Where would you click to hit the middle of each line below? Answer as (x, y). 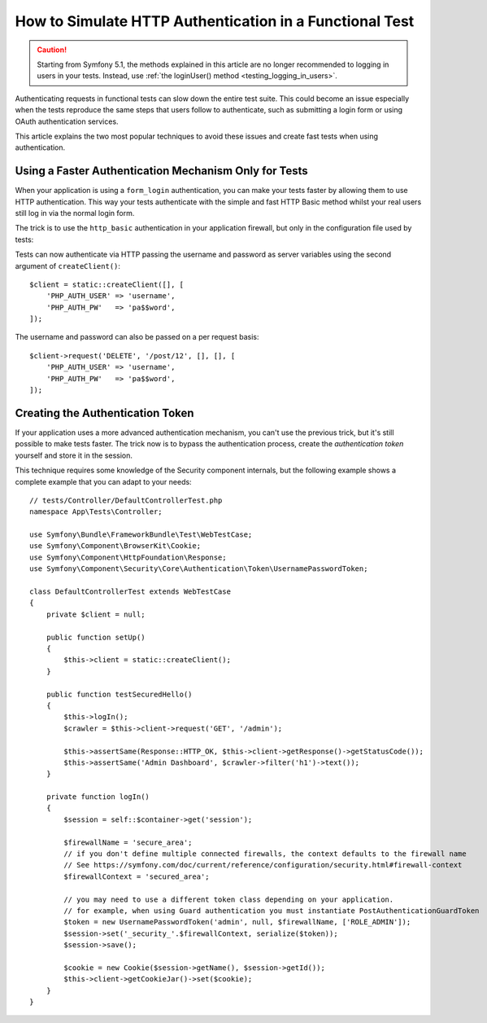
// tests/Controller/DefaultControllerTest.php (126, 500)
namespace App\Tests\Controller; (96, 512)
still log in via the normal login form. (75, 213)
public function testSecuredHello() (119, 694)
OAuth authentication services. (67, 121)
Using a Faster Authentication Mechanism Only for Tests (161, 171)
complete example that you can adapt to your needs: (103, 481)
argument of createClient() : (68, 266)
